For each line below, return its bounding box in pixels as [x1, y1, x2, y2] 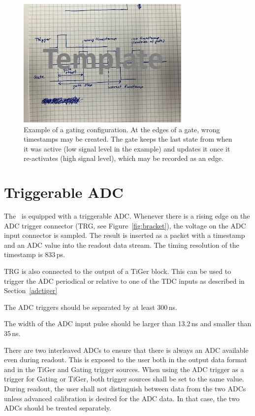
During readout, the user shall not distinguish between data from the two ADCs [4, 383, 246, 393]
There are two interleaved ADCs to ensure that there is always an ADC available [4, 344, 249, 355]
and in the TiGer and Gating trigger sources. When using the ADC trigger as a [4, 364, 244, 374]
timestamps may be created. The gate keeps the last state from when [24, 134, 232, 144]
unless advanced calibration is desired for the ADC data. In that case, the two [4, 393, 240, 403]
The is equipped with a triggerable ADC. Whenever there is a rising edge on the [4, 211, 250, 221]
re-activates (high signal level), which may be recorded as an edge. [24, 153, 223, 163]
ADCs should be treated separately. [4, 403, 111, 413]
